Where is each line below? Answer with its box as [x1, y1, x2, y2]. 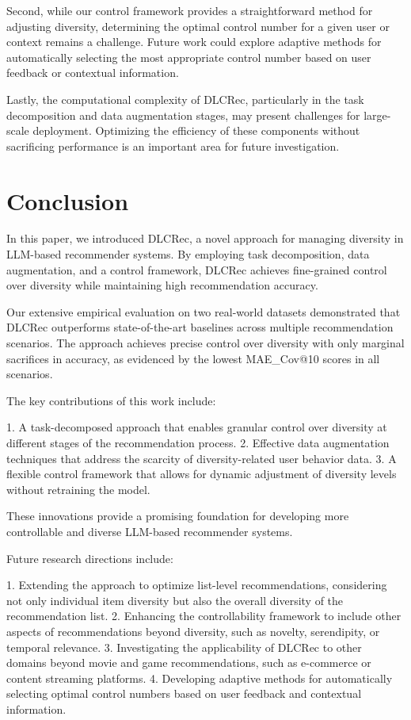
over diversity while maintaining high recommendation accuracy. [6, 277, 318, 293]
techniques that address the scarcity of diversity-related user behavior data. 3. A [6, 450, 397, 466]
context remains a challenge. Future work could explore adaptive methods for [6, 33, 382, 50]
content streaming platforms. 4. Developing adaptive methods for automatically [6, 669, 393, 686]
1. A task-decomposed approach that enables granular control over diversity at [6, 419, 387, 435]
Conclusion [6, 184, 129, 216]
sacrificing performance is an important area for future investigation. [6, 137, 340, 154]
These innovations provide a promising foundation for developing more [6, 507, 349, 524]
